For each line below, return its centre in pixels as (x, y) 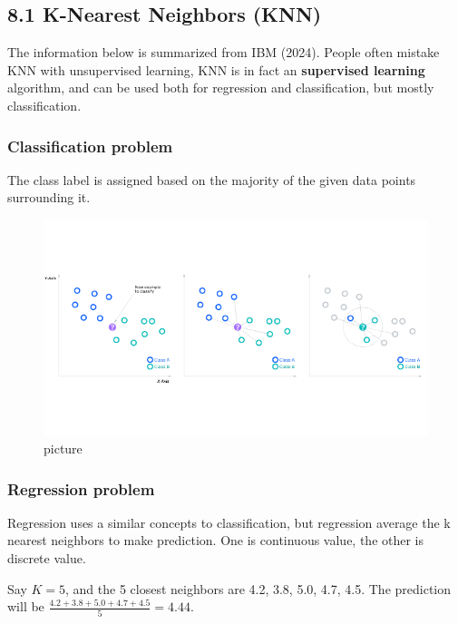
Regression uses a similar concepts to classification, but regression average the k (229, 522)
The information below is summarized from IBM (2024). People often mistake (224, 52)
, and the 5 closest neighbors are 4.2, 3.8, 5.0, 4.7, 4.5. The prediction (258, 588)
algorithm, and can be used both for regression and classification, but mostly (221, 88)
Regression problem (81, 488)
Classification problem (90, 146)
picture (63, 448)
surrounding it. (49, 197)
